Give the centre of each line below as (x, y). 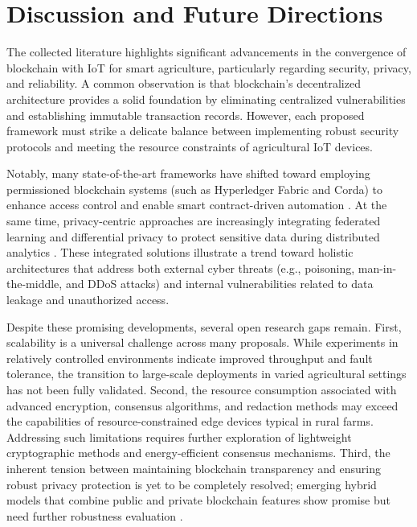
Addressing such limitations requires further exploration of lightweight (179, 436)
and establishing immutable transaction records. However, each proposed (186, 115)
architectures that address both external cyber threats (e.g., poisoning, (181, 268)
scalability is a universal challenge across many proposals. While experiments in (202, 342)
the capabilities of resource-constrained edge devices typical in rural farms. (190, 421)
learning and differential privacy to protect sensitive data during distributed (193, 236)
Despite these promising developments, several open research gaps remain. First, (204, 326)
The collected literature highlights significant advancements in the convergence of (206, 52)
